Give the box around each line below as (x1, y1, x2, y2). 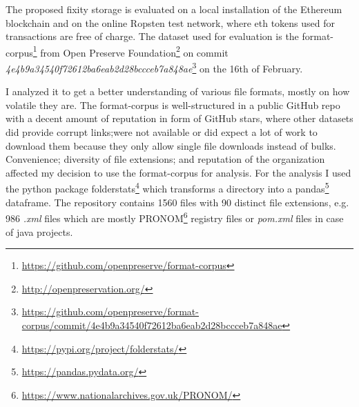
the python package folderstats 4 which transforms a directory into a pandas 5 (6, 179, 329, 196)
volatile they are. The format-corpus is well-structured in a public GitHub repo (6, 97, 340, 112)
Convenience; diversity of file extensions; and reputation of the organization (6, 152, 325, 166)
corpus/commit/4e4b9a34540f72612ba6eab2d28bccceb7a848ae (21, 317, 282, 332)
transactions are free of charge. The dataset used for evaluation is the (6, 29, 299, 43)
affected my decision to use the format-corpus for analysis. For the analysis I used (6, 165, 351, 179)
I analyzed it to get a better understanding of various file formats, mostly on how (6, 84, 350, 99)
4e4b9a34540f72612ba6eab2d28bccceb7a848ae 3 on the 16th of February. (6, 59, 303, 75)
